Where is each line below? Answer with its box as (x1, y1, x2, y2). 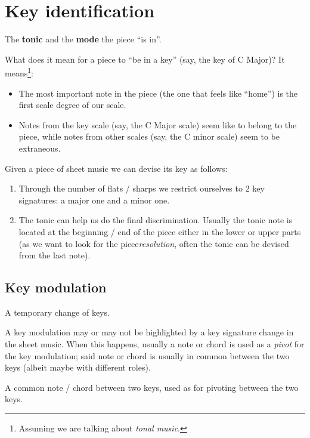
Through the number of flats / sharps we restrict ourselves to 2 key (18, 182, 265, 195)
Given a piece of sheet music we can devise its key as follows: (5, 162, 228, 174)
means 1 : (5, 65, 33, 79)
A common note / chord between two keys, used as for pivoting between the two (5, 381, 299, 393)
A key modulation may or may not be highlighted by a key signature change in (5, 326, 294, 338)
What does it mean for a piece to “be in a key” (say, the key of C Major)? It (5, 53, 285, 65)
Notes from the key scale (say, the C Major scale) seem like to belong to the (18, 118, 297, 131)
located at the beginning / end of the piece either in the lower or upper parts (18, 225, 301, 237)
